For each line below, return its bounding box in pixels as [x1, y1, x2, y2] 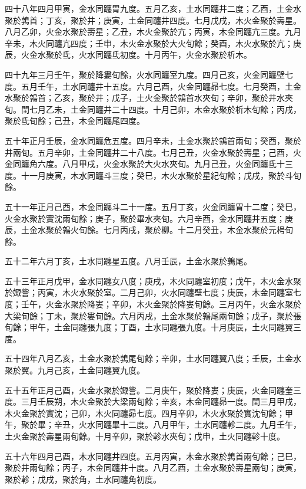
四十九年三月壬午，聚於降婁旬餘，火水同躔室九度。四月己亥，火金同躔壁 [5, 68, 285, 80]
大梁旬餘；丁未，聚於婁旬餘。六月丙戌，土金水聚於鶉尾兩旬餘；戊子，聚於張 [5, 309, 301, 321]
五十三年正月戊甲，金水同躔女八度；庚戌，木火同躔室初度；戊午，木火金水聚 [5, 274, 301, 287]
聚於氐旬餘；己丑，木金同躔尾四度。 [5, 114, 145, 127]
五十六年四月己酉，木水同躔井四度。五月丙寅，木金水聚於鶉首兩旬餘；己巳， [5, 449, 301, 462]
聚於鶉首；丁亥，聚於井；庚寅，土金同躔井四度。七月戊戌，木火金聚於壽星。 [5, 14, 301, 26]
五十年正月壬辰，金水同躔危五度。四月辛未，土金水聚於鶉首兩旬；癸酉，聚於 [5, 134, 301, 146]
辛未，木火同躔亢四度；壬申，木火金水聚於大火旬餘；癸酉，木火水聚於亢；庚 [5, 37, 301, 49]
